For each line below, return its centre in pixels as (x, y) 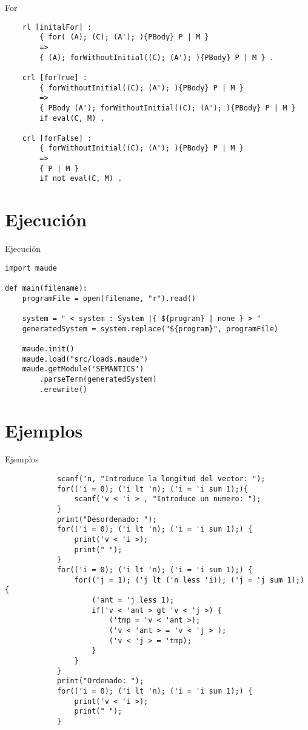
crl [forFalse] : (57, 138)
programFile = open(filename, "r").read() (109, 298)
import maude (31, 268)
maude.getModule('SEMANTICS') (83, 369)
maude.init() (48, 349)
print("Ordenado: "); (100, 681)
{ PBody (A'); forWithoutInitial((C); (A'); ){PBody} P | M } (168, 108)
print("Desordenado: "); (107, 519)
